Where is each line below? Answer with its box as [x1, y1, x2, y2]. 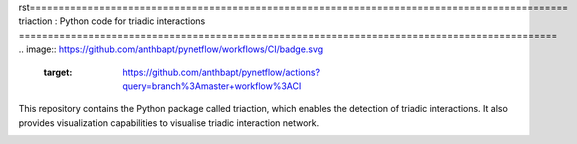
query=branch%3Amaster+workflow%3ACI [122, 80, 302, 92]
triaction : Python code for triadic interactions [18, 15, 206, 27]
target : [43, 66, 73, 78]
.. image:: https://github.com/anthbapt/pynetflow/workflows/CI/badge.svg [18, 43, 324, 55]
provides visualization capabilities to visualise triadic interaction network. [18, 116, 320, 129]
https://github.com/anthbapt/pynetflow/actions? [122, 66, 320, 78]
